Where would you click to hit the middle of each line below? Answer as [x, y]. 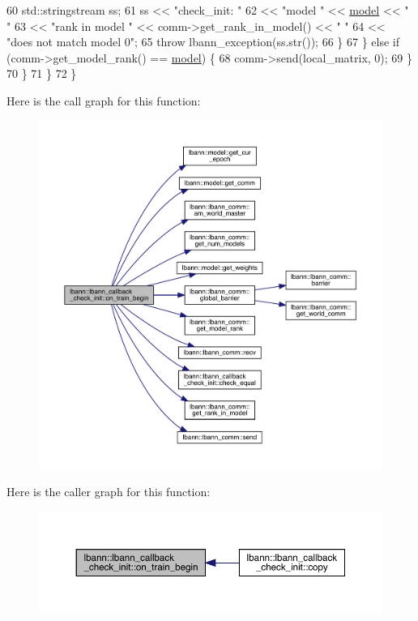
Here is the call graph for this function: [104, 100]
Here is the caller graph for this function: [109, 492]
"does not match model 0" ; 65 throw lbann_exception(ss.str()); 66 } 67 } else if [203, 42]
